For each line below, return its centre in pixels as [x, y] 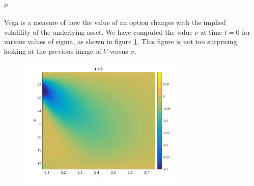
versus [119, 51]
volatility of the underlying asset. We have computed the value [98, 32]
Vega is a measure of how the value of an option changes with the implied [115, 22]
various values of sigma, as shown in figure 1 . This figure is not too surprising [121, 41]
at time [211, 32]
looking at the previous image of [53, 51]
